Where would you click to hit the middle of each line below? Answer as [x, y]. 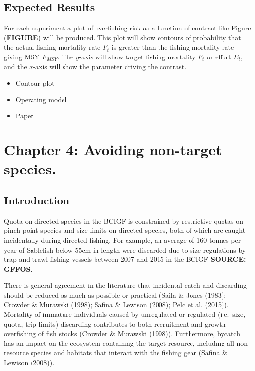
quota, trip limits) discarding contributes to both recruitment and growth [115, 324]
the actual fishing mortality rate [52, 47]
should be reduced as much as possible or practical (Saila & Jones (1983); [115, 295]
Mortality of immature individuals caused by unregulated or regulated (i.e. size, [125, 314]
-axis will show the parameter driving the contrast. [110, 66]
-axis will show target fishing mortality [137, 56]
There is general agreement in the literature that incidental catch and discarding [126, 285]
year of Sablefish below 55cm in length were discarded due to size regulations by [125, 249]
